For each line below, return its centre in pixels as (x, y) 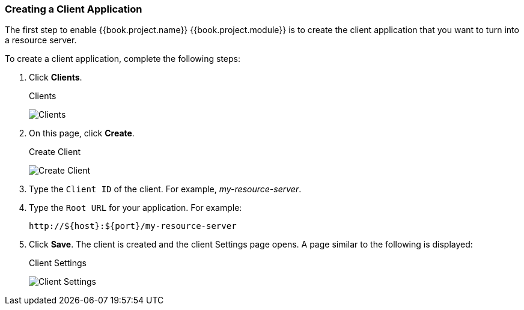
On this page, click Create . (82, 133)
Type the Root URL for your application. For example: (136, 208)
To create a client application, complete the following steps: (123, 59)
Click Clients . (56, 77)
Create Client (55, 152)
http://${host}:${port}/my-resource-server (133, 226)
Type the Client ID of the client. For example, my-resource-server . (165, 189)
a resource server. (41, 40)
